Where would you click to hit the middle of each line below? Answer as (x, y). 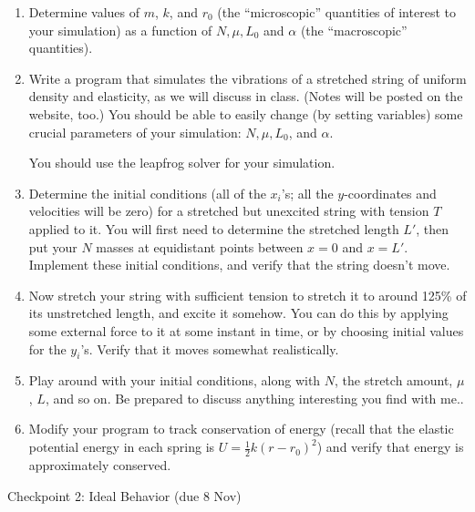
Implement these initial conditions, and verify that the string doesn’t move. (239, 265)
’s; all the (307, 193)
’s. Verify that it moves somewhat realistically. (210, 348)
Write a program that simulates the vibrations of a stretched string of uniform (248, 78)
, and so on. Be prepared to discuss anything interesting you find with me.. (254, 398)
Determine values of (84, 12)
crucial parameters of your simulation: (135, 132)
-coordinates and (390, 193)
